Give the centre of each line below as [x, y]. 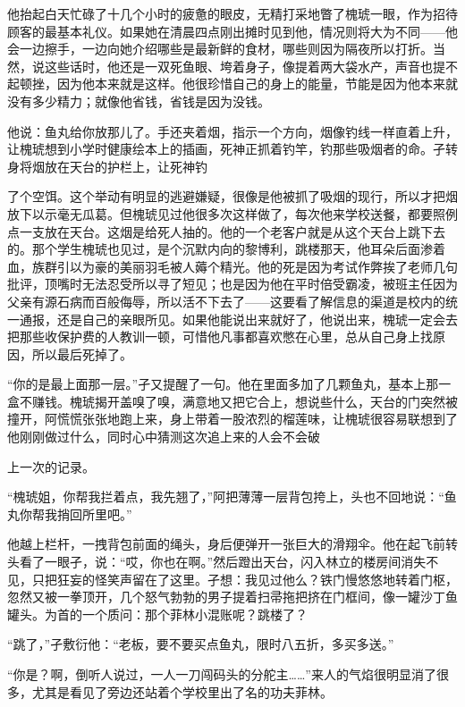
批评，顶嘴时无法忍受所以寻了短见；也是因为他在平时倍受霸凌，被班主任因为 [232, 284]
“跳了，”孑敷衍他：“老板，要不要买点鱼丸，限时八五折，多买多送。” [201, 644]
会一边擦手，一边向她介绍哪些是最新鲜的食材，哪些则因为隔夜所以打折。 [220, 49]
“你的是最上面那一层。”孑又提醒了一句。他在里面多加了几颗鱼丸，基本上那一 [229, 384]
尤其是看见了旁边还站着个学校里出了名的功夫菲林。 [182, 691]
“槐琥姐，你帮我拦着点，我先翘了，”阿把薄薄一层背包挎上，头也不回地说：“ [226, 497]
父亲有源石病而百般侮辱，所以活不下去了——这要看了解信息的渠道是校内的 [226, 301]
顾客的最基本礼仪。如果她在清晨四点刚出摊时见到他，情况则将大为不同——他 [232, 31]
